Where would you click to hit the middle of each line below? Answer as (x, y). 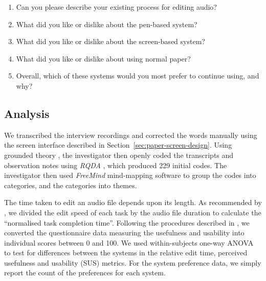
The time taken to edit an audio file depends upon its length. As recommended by (133, 202)
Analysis (27, 113)
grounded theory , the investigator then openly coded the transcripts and (119, 155)
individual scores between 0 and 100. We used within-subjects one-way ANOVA (129, 242)
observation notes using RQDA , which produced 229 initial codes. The (116, 165)
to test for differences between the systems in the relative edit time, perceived (126, 253)
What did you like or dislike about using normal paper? (103, 58)
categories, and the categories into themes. (71, 185)
